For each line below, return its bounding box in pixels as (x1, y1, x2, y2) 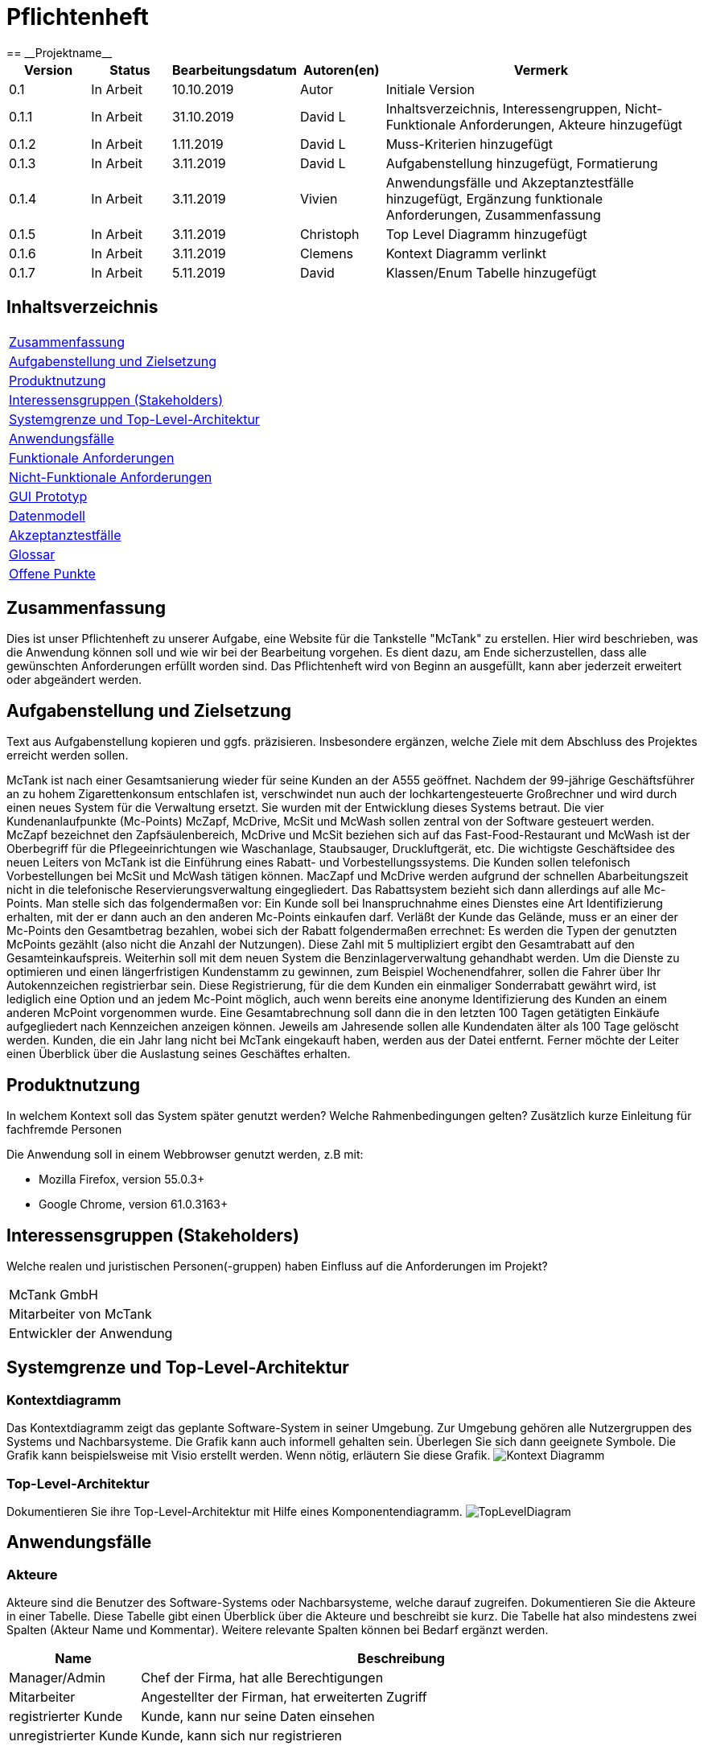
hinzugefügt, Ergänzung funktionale (385, 190, 603, 207)
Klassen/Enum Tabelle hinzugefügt (385, 264, 597, 281)
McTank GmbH (9, 1286, 98, 1303)
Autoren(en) (303, 61, 380, 78)
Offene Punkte (9, 565, 96, 582)
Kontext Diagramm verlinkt (385, 245, 546, 261)
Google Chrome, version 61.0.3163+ (39, 1197, 228, 1212)
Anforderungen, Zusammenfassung (385, 206, 601, 223)
